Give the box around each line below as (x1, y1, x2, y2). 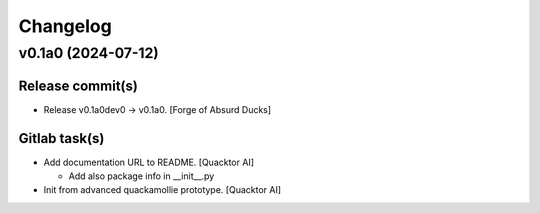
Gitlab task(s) (18, 130, 105, 147)
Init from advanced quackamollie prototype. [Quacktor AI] (43, 184, 282, 196)
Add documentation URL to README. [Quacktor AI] (43, 156, 255, 168)
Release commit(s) (18, 77, 139, 94)
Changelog (18, 15, 112, 37)
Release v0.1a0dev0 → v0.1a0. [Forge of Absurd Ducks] (43, 103, 272, 115)
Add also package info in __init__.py (68, 170, 215, 182)
